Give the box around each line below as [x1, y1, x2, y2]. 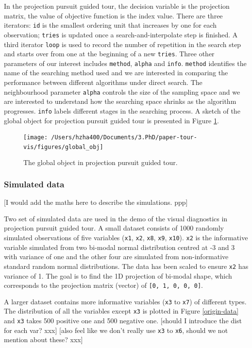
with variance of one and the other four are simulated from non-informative [4, 251, 229, 262]
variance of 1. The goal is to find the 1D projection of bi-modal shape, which [4, 270, 232, 281]
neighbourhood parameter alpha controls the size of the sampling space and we [4, 86, 240, 97]
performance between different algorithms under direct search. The [4, 77, 202, 87]
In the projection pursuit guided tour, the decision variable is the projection [4, 1, 230, 11]
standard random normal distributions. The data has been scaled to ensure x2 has [4, 261, 249, 271]
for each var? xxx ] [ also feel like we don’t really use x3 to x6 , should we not [4, 325, 228, 335]
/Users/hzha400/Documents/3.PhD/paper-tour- [51, 134, 197, 141]
